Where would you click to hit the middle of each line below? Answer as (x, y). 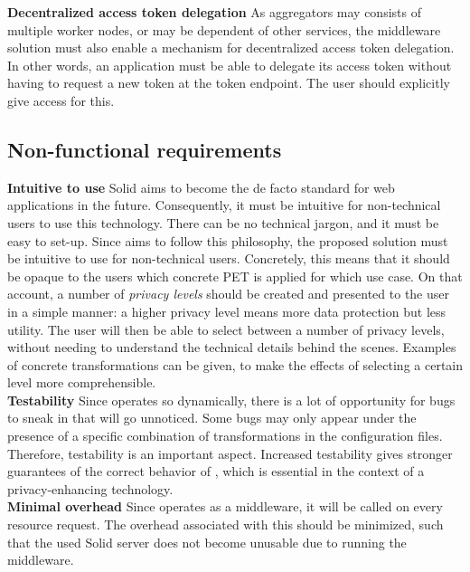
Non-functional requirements (145, 149)
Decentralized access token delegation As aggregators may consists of (214, 12)
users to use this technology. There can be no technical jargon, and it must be (223, 222)
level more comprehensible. (82, 382)
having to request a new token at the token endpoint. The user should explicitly (229, 83)
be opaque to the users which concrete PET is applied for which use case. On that (235, 276)
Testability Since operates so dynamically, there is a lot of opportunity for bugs (231, 400)
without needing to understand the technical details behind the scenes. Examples (232, 347)
